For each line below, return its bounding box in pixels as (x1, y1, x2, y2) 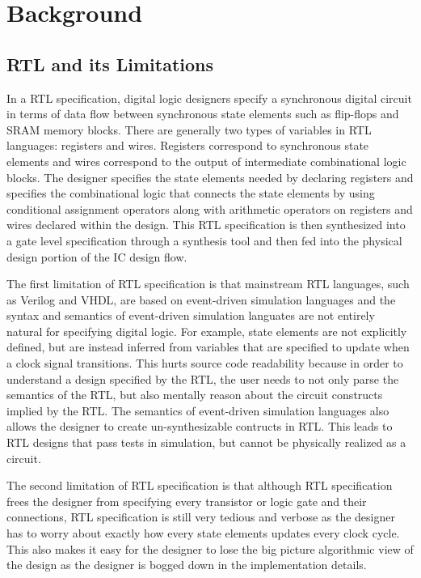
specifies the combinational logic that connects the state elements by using (6, 185, 375, 202)
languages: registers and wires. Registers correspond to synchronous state (6, 137, 369, 154)
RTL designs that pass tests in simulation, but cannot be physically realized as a (6, 434, 406, 451)
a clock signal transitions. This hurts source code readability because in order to (6, 355, 403, 372)
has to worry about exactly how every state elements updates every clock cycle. (6, 525, 400, 542)
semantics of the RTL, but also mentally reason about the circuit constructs (6, 386, 383, 403)
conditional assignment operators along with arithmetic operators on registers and (6, 200, 413, 217)
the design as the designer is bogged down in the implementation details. (6, 556, 367, 573)
